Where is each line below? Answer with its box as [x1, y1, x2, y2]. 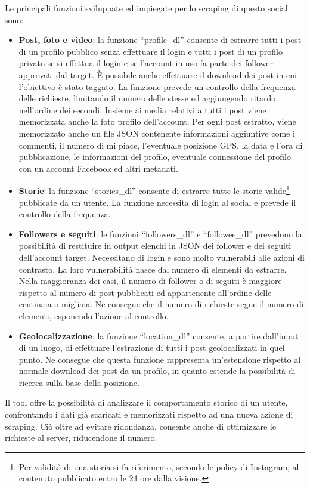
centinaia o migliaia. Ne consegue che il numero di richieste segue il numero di [18, 298, 304, 310]
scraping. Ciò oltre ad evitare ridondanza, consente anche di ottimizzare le [5, 419, 276, 432]
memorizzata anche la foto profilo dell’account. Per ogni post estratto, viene [18, 115, 296, 128]
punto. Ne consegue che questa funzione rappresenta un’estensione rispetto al [18, 353, 301, 365]
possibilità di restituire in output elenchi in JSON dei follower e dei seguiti [18, 239, 292, 252]
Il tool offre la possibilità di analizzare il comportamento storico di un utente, [5, 396, 288, 409]
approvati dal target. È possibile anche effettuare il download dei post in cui [18, 68, 297, 81]
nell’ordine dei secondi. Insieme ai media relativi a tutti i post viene [18, 103, 266, 116]
